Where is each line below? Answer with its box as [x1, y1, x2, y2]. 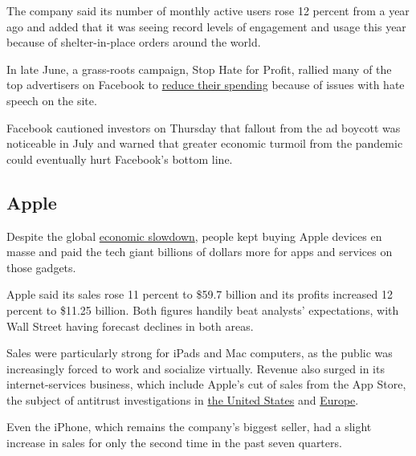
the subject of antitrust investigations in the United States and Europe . [6, 391, 359, 408]
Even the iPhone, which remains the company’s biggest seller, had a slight [6, 418, 372, 435]
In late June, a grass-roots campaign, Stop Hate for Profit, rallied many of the [6, 60, 392, 77]
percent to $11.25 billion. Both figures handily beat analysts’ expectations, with [6, 301, 399, 318]
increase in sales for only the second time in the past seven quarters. [6, 434, 342, 451]
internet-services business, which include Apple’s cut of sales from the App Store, [6, 376, 406, 393]
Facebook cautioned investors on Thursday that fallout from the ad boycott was [6, 119, 401, 136]
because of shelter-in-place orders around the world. [6, 34, 261, 51]
